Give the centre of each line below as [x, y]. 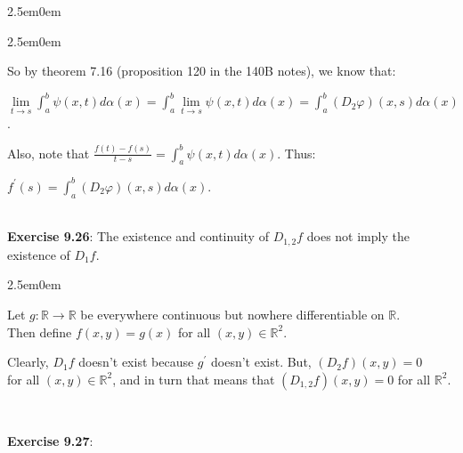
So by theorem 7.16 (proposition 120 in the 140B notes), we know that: [202, 71]
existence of [39, 254]
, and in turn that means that [194, 379]
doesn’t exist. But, [261, 362]
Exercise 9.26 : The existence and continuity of [138, 236]
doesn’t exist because [136, 362]
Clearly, [28, 362]
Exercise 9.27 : [50, 441]
